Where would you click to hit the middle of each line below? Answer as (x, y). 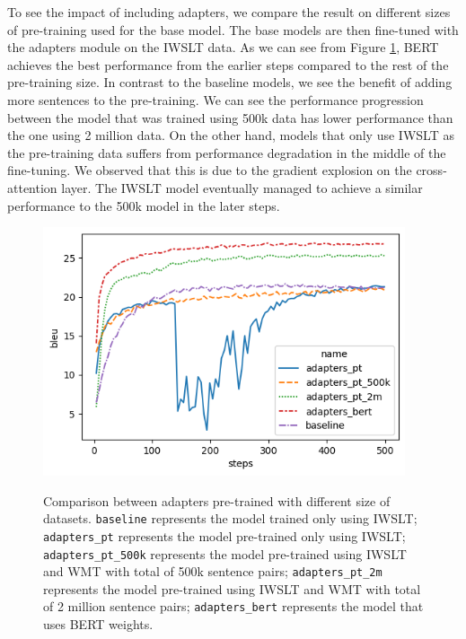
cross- (431, 170)
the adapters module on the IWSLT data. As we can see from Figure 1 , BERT (223, 47)
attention (32, 187)
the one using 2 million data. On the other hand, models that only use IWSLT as (231, 135)
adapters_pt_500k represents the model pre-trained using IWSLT (225, 553)
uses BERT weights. (98, 624)
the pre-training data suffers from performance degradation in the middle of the (227, 152)
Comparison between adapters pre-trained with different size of (217, 500)
